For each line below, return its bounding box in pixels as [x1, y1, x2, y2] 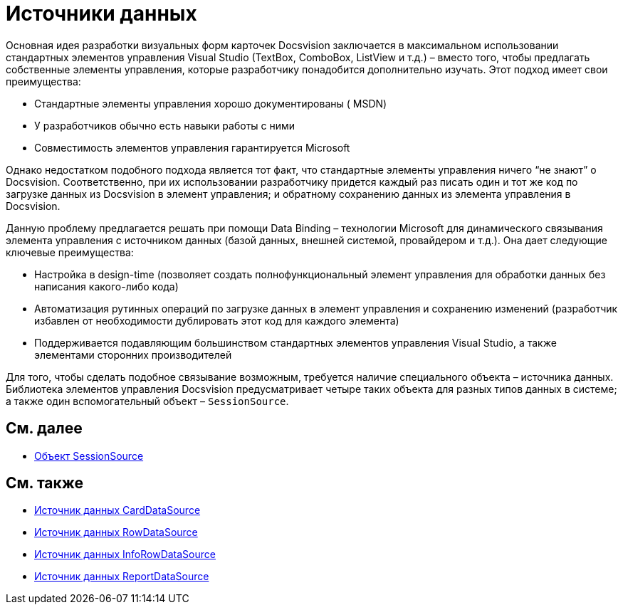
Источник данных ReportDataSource [34, 570, 209, 583]
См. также [6, 474, 84, 493]
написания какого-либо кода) [34, 280, 179, 293]
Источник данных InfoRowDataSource [34, 548, 216, 561]
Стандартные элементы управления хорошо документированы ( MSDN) [34, 97, 387, 110]
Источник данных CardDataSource [34, 504, 201, 517]
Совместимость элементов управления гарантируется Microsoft [34, 141, 350, 154]
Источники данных [6, 1, 197, 26]
